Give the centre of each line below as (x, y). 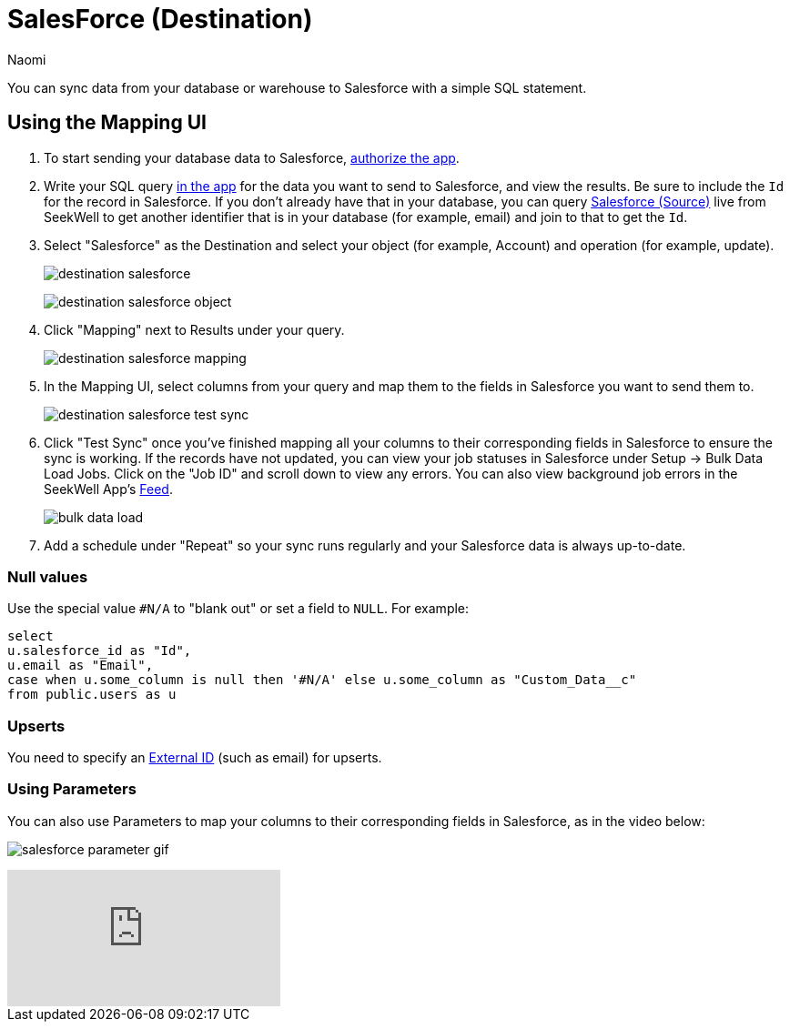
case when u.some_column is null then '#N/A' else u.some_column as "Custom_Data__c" (322, 680)
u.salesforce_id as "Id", (100, 651)
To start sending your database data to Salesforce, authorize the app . (252, 157)
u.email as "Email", (81, 666)
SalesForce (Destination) (160, 19)
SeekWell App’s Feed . (108, 489)
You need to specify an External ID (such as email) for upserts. (195, 758)
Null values (48, 576)
